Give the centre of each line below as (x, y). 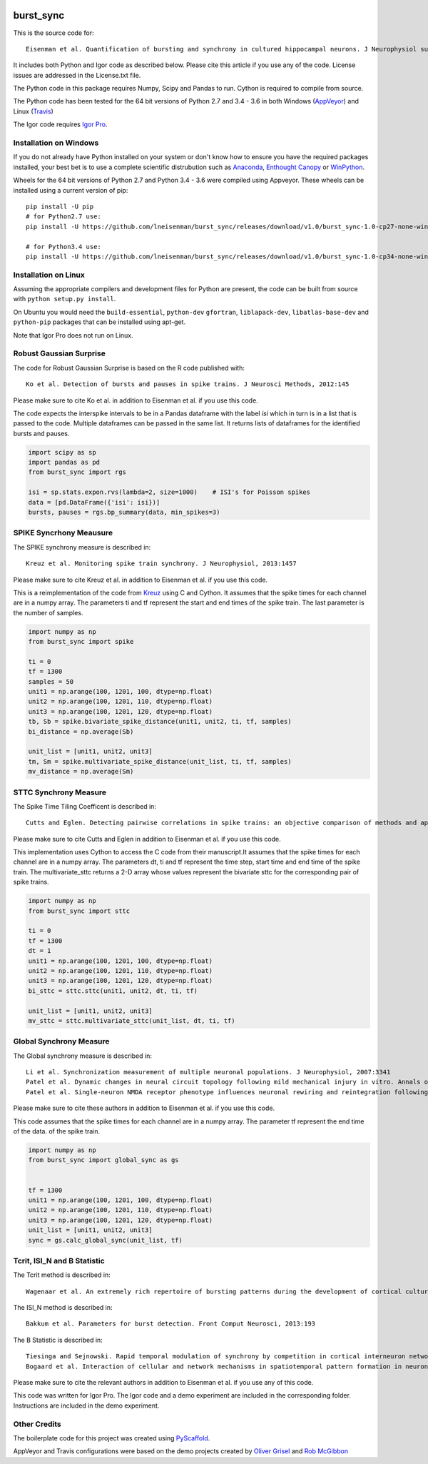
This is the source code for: (53, 33)
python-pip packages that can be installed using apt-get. (99, 322)
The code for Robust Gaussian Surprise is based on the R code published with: (129, 368)
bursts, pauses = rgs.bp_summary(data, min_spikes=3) (124, 513)
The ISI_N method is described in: (63, 1308)
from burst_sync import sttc (79, 911)
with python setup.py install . (65, 299)
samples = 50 (51, 681)
